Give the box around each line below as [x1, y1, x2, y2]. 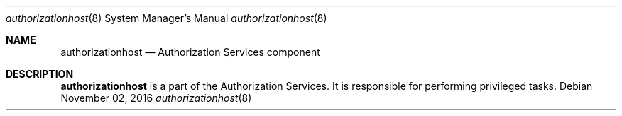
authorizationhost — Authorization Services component [60, 46, 320, 58]
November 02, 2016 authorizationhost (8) [60, 92, 252, 104]
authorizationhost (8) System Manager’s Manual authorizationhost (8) [6, 12, 327, 24]
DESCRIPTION [6, 68, 74, 80]
